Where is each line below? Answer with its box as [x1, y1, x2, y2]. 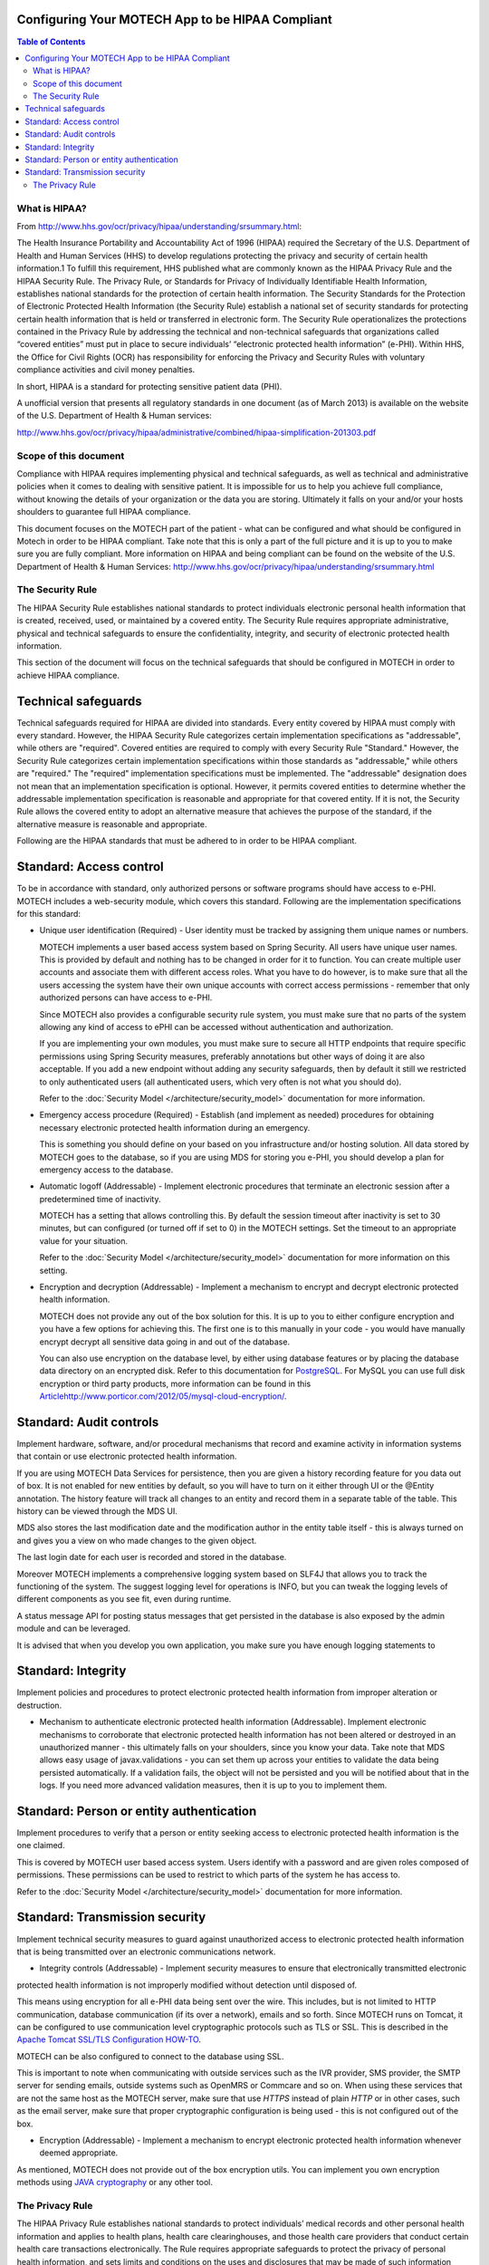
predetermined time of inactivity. [39, 1193, 161, 1204]
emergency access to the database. [39, 1164, 174, 1175]
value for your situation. [39, 1235, 129, 1246]
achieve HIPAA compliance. [16, 670, 120, 680]
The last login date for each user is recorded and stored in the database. [16, 1552, 287, 1563]
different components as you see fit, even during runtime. [16, 1594, 232, 1605]
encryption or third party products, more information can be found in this [39, 1378, 312, 1389]
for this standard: [16, 908, 81, 919]
